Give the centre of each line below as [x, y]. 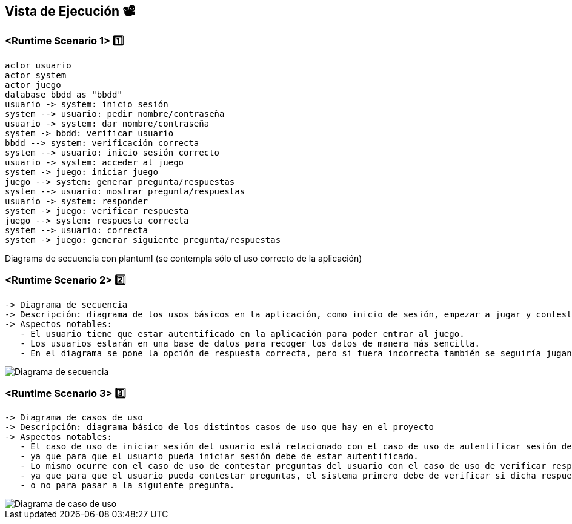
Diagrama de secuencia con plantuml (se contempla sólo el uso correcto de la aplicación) [184, 258]
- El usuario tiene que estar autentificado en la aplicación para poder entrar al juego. [242, 333]
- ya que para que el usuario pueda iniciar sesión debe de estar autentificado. [219, 456]
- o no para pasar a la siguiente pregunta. [128, 486]
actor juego [33, 85]
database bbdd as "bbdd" [64, 94]
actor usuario [38, 65]
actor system [36, 75]
